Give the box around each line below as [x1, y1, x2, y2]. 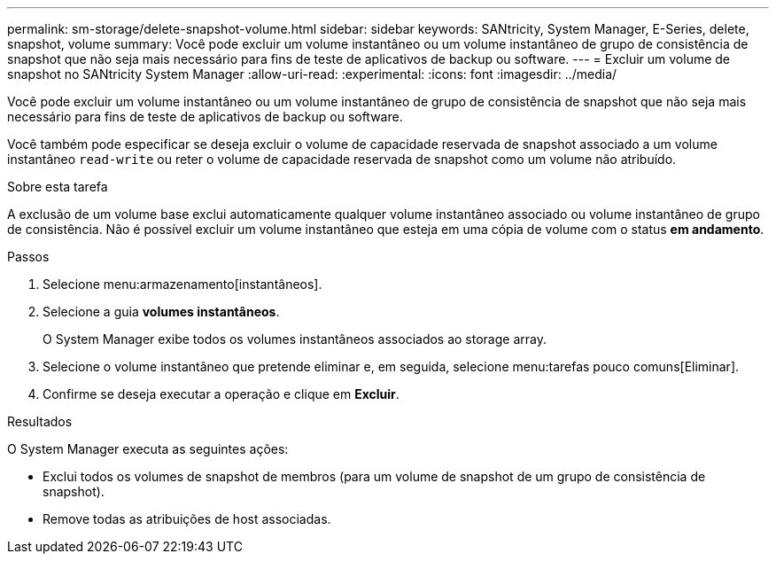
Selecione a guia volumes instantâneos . [43, 304, 280, 319]
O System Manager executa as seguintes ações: [7, 441, 289, 456]
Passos [7, 249, 50, 264]
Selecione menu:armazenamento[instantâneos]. [43, 277, 322, 292]
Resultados [7, 414, 73, 429]
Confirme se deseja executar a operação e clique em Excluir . [43, 386, 400, 401]
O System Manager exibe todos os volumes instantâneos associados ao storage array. [43, 331, 547, 347]
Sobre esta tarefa [7, 179, 108, 194]
